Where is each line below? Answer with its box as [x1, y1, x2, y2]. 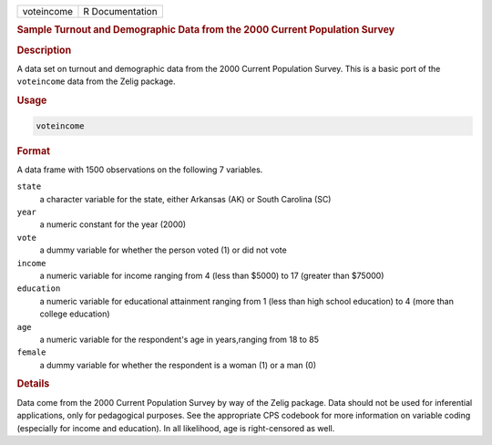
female [16, 347, 46, 357]
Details [16, 378, 50, 390]
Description [16, 44, 72, 57]
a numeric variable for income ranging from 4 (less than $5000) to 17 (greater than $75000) [39, 270, 384, 281]
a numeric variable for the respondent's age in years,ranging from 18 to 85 [39, 334, 319, 345]
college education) [39, 308, 110, 319]
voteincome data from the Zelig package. [16, 76, 177, 87]
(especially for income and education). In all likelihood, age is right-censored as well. [16, 422, 335, 433]
